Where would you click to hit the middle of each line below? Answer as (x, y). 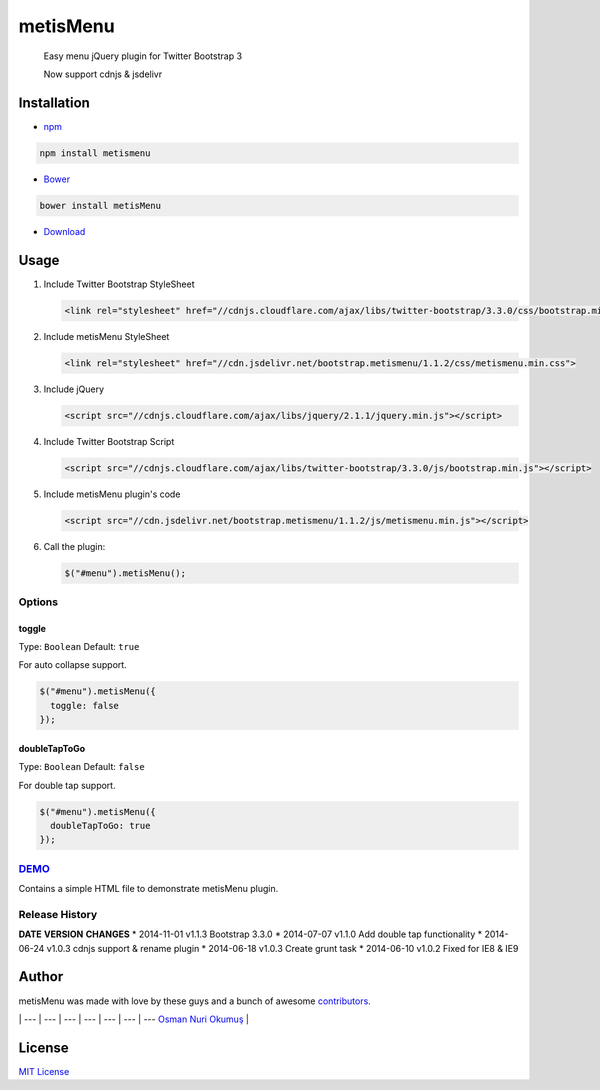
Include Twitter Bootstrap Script (109, 441)
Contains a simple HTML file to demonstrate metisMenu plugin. (148, 889)
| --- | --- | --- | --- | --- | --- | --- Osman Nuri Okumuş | (134, 1019)
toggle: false (85, 705)
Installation (54, 102)
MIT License (44, 1071)
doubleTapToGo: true (100, 825)
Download (64, 231)
